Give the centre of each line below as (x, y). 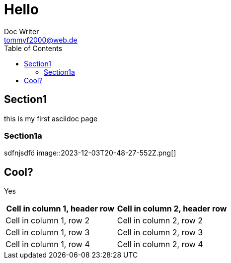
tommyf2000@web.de (41, 40)
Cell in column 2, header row (172, 209)
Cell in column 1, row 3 (48, 233)
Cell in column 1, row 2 (48, 221)
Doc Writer (22, 31)
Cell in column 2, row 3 (160, 233)
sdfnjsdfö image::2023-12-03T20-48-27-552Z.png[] (90, 153)
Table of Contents (33, 48)
